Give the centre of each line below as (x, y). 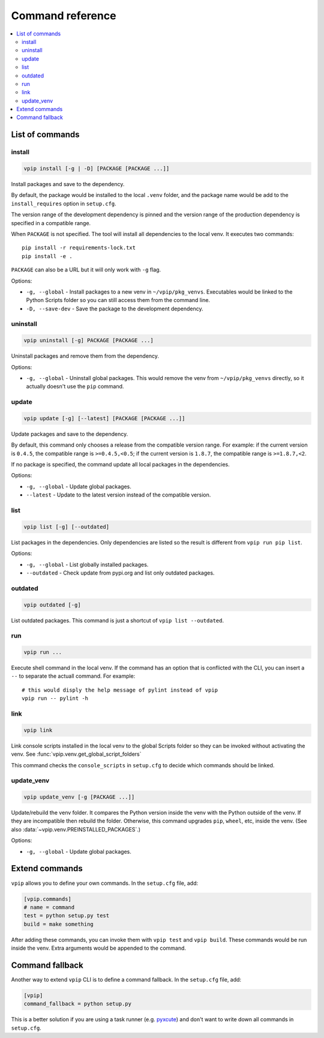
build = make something (59, 924)
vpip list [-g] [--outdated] (67, 527)
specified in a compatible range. (51, 223)
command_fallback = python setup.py (78, 1004)
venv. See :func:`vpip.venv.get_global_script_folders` (76, 754)
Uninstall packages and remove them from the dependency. (85, 356)
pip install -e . (47, 256)
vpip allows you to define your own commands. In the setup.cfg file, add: (105, 883)
